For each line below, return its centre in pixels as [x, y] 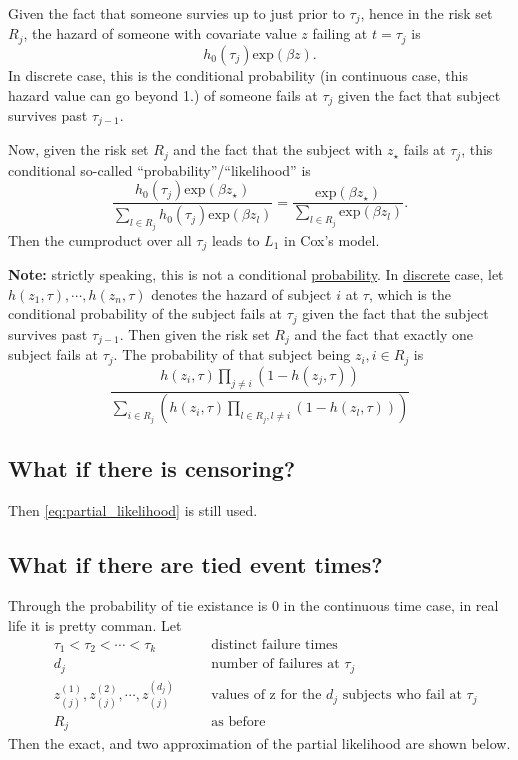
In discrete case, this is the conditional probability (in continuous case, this [238, 74]
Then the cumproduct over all [100, 239]
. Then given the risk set [194, 333]
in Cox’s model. [332, 239]
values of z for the [266, 695]
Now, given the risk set [78, 149]
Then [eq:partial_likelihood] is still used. [133, 509]
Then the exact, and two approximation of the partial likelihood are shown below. [259, 743]
